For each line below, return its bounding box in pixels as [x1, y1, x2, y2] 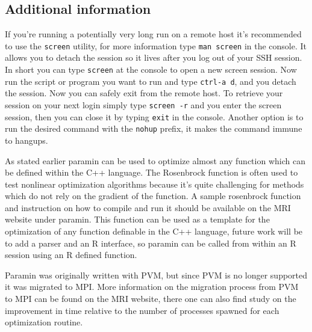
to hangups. [5, 134, 48, 146]
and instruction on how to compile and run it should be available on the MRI [5, 201, 291, 214]
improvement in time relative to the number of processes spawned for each [5, 304, 279, 316]
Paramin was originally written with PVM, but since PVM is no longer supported [5, 268, 308, 281]
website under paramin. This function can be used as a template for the [5, 213, 270, 226]
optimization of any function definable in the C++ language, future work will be [5, 225, 303, 238]
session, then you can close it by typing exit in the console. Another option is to [5, 110, 304, 123]
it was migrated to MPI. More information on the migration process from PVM [5, 280, 299, 293]
